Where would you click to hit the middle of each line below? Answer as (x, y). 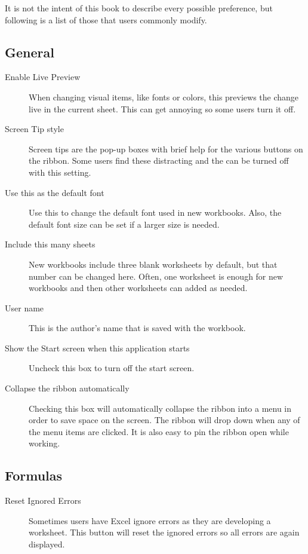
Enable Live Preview (43, 77)
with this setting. (60, 172)
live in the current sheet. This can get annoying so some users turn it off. (162, 108)
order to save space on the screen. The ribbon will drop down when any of (164, 420)
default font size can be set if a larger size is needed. (124, 224)
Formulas (34, 475)
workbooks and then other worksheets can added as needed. (138, 288)
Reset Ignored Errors (43, 501)
